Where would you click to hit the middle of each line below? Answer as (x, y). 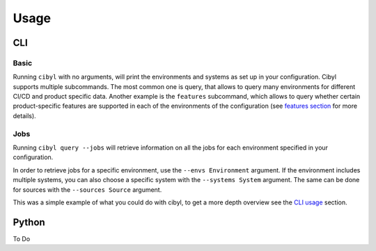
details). (24, 115)
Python (29, 222)
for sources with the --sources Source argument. (87, 189)
